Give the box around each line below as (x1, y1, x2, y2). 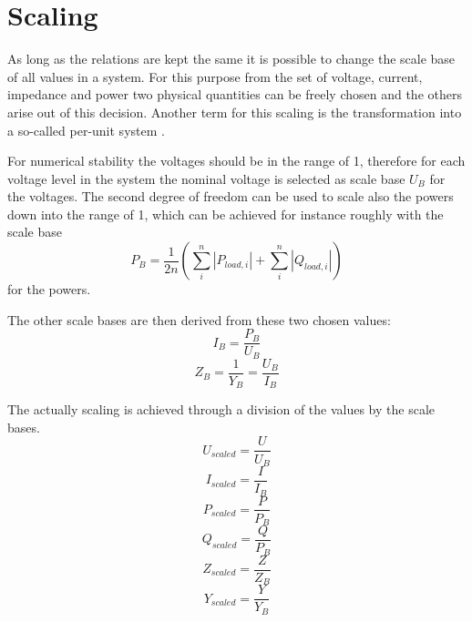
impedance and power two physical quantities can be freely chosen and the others (7, 85, 462, 104)
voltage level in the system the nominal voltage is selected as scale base (7, 168, 405, 188)
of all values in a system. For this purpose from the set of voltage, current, (7, 66, 423, 86)
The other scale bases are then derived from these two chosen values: (7, 310, 391, 329)
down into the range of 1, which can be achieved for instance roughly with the (7, 204, 444, 223)
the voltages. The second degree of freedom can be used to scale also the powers (7, 187, 454, 206)
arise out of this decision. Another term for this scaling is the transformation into (7, 102, 462, 121)
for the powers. (7, 280, 91, 299)
